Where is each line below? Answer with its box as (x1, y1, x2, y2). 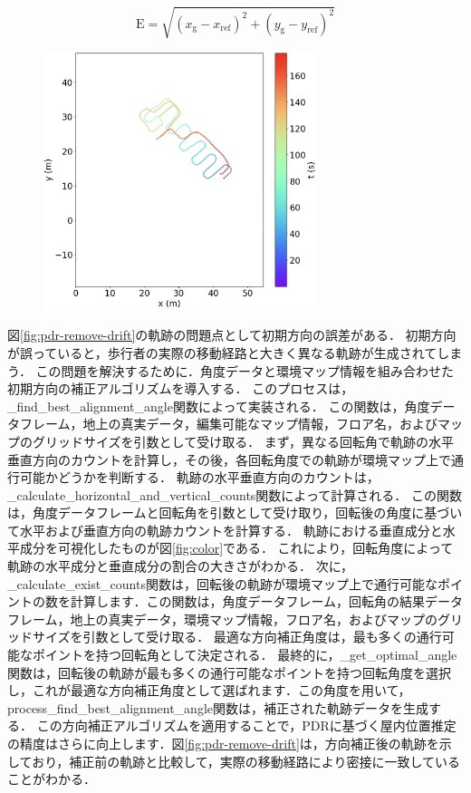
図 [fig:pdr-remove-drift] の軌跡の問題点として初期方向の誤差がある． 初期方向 (7, 325, 457, 344)
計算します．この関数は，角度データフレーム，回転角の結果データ (70, 592, 464, 611)
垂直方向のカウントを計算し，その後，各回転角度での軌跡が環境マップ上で (7, 450, 451, 469)
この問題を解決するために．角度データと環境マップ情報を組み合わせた (35, 361, 455, 380)
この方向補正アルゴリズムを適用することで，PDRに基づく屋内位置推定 (36, 716, 457, 735)
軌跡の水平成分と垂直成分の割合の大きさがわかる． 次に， (7, 556, 353, 575)
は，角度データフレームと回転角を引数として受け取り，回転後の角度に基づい (7, 503, 463, 522)
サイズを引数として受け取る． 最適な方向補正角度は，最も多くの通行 (32, 627, 442, 646)
